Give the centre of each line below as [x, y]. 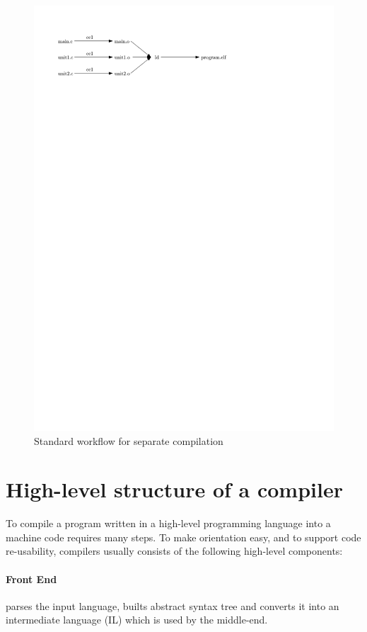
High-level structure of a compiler [174, 489]
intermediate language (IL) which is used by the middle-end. [137, 620]
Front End [31, 579]
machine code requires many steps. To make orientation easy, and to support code [183, 537]
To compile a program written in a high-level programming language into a [168, 523]
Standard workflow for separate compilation [129, 440]
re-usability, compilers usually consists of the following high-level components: [174, 551]
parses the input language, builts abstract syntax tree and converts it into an [173, 605]
